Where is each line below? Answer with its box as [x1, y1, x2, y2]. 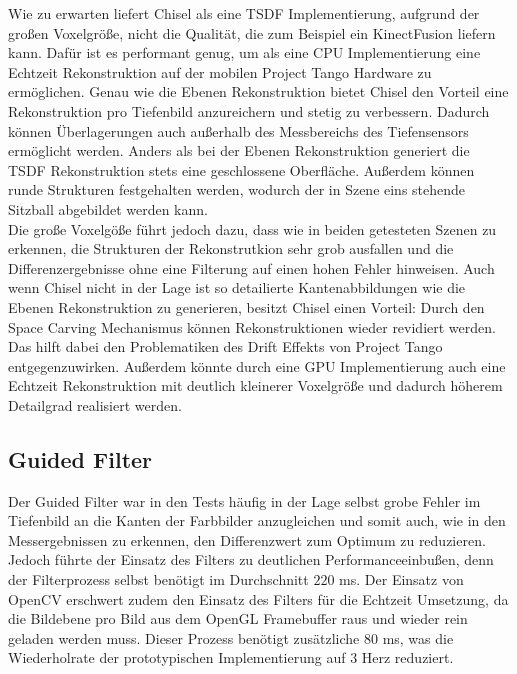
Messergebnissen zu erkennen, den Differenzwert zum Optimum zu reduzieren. [8, 529, 486, 550]
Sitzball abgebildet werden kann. [8, 198, 208, 219]
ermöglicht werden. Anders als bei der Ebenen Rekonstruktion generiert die [8, 140, 470, 161]
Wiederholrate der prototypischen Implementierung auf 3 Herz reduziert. [8, 647, 454, 668]
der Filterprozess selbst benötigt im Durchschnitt [8, 569, 309, 590]
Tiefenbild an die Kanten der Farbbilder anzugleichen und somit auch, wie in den [8, 510, 506, 531]
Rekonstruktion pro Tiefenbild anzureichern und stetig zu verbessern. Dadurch [8, 100, 490, 121]
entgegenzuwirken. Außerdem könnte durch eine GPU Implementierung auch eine [8, 355, 506, 376]
